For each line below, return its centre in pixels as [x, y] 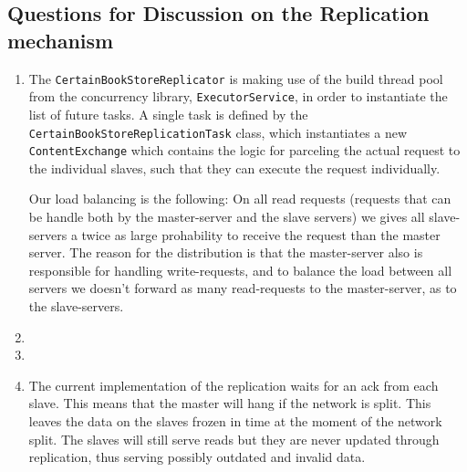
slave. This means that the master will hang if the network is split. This [230, 403]
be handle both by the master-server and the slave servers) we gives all [227, 216]
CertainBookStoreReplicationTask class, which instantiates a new [218, 132]
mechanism [61, 40]
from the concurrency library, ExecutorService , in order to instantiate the [238, 96]
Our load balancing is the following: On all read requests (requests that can [240, 199]
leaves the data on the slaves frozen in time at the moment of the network [235, 420]
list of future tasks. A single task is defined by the [168, 114]
